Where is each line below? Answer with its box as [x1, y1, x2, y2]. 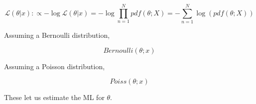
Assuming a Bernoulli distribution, [4, 30, 110, 40]
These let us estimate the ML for [4, 92, 105, 103]
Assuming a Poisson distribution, [4, 61, 105, 71]
